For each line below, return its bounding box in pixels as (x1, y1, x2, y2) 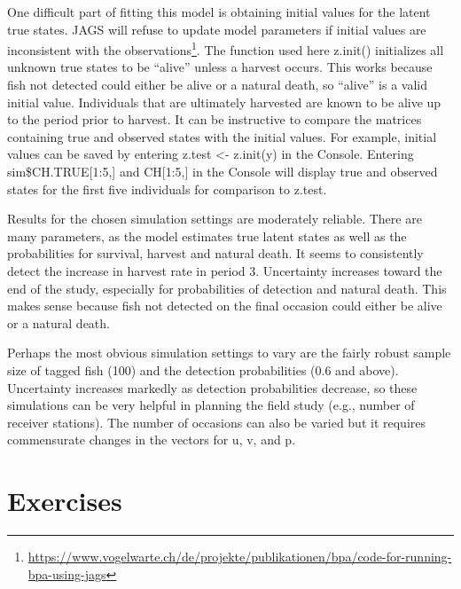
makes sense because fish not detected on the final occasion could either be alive (7, 296, 442, 315)
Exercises (7, 483, 122, 519)
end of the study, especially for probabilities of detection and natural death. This (7, 279, 447, 297)
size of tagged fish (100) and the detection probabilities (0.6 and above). (7, 360, 399, 379)
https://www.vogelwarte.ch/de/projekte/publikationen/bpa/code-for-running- (27, 547, 452, 566)
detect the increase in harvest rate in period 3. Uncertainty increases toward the (7, 261, 442, 279)
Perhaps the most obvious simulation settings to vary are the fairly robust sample (7, 343, 451, 362)
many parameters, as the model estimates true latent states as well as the (7, 226, 407, 245)
